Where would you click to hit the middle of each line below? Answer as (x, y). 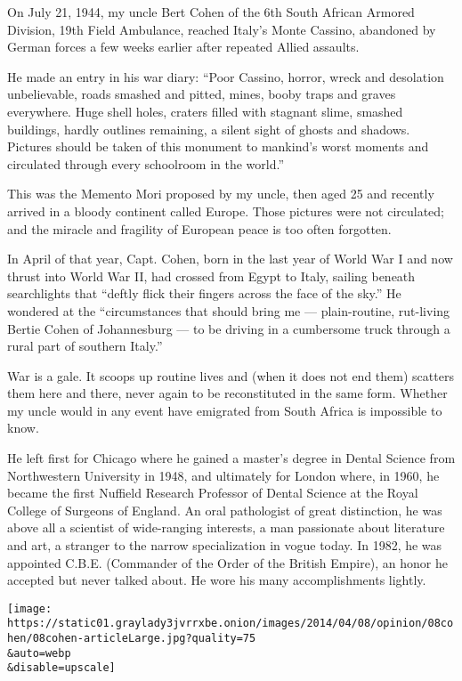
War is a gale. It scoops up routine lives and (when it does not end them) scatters (231, 375)
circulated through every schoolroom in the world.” (146, 163)
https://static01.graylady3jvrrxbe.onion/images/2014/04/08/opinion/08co (231, 624)
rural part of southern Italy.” (85, 346)
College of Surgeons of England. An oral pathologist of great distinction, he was (225, 510)
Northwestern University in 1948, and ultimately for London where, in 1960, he (223, 475)
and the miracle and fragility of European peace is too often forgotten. (199, 228)
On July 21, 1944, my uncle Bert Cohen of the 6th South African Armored (211, 12)
